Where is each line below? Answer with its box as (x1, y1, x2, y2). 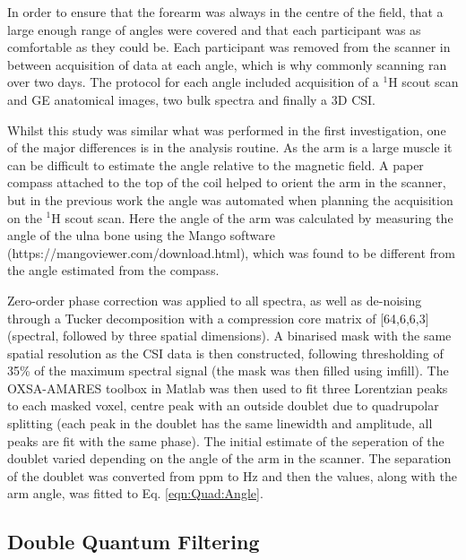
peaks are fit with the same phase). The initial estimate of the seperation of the (7, 431, 444, 450)
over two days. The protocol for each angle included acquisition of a (7, 73, 379, 91)
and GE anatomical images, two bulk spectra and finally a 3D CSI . (7, 90, 376, 108)
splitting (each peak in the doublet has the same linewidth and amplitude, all (7, 414, 433, 433)
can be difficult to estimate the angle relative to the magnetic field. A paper (7, 155, 424, 174)
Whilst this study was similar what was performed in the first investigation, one (7, 120, 446, 139)
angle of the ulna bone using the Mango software (7, 226, 275, 245)
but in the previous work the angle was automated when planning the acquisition (7, 190, 453, 209)
